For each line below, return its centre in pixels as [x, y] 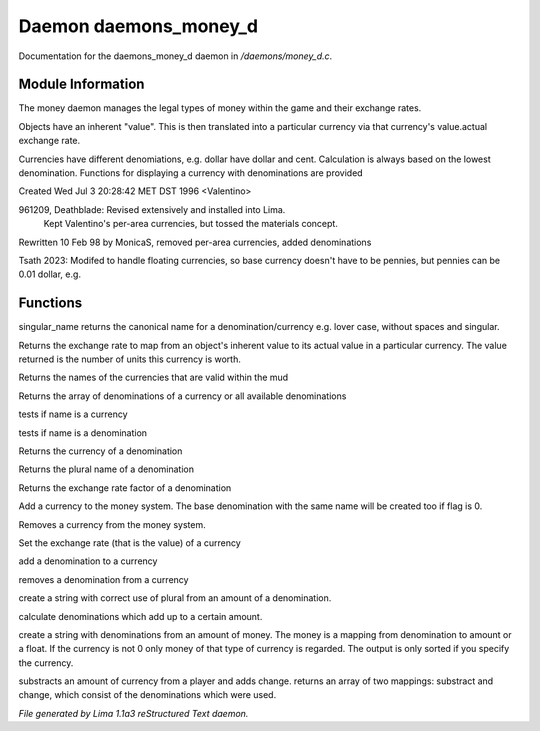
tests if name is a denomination [83, 432]
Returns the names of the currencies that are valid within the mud [153, 377]
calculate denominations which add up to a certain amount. [140, 616]
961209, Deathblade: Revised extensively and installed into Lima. [152, 209]
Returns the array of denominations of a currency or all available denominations [182, 396]
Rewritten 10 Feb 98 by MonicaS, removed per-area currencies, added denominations [195, 242]
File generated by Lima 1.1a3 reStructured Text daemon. [133, 713]
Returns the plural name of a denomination [106, 469]
